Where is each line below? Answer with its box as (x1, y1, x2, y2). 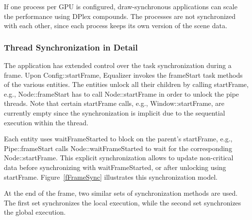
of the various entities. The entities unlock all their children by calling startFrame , (4, 79, 249, 89)
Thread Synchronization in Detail (4, 41, 138, 53)
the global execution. (4, 207, 66, 217)
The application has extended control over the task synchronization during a (4, 60, 232, 70)
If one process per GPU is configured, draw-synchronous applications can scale (4, 1, 237, 11)
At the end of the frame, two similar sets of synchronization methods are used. (4, 188, 238, 198)
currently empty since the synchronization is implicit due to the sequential (4, 107, 225, 118)
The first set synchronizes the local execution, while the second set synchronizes (4, 197, 241, 207)
